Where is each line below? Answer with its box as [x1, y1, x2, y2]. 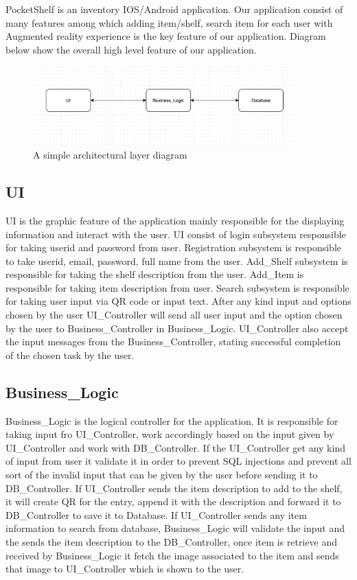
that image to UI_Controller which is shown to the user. [5, 561, 244, 576]
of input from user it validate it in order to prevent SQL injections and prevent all [5, 454, 352, 468]
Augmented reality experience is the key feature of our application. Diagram [5, 29, 326, 43]
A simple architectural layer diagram [33, 148, 187, 162]
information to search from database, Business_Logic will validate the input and [5, 521, 345, 535]
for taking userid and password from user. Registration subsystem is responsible [5, 240, 341, 255]
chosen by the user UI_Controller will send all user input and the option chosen [5, 308, 343, 322]
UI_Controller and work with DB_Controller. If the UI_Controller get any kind [5, 440, 345, 454]
